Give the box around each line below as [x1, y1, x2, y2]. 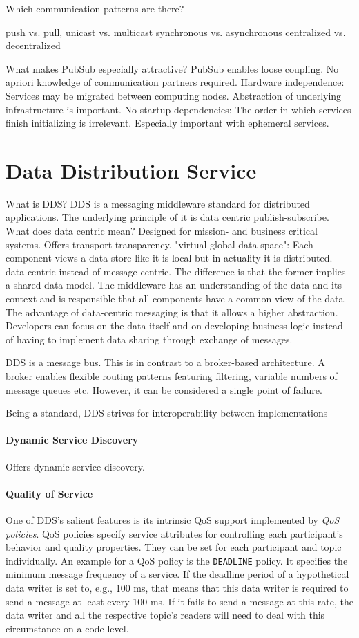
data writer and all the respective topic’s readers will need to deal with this [6, 608, 325, 622]
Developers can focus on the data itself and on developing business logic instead [6, 318, 343, 333]
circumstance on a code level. [6, 621, 129, 635]
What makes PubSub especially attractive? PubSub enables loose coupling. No [6, 61, 339, 75]
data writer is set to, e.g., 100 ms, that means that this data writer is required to [6, 581, 349, 594]
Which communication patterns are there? [6, 1, 184, 15]
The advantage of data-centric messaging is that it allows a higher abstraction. [6, 304, 338, 319]
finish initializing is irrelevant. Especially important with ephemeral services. [6, 116, 329, 130]
